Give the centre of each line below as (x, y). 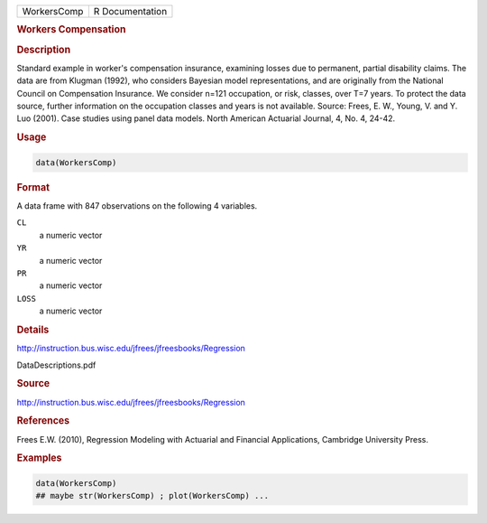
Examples (39, 458)
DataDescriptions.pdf (56, 365)
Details (33, 330)
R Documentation (130, 11)
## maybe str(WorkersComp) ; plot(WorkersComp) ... (152, 496)
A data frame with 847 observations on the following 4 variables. (137, 205)
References (43, 421)
